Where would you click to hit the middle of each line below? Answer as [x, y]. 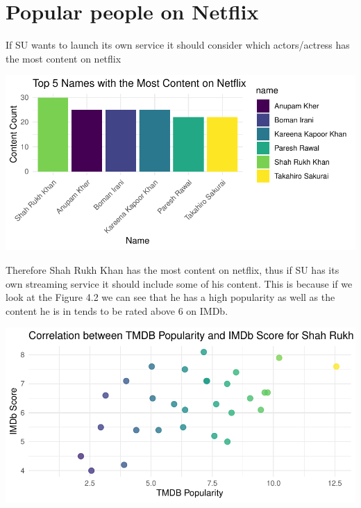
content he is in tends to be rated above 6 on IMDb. [117, 310]
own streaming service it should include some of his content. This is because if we [179, 283]
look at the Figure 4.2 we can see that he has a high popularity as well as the [170, 297]
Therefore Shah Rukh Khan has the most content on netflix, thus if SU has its [173, 269]
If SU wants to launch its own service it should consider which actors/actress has [178, 45]
